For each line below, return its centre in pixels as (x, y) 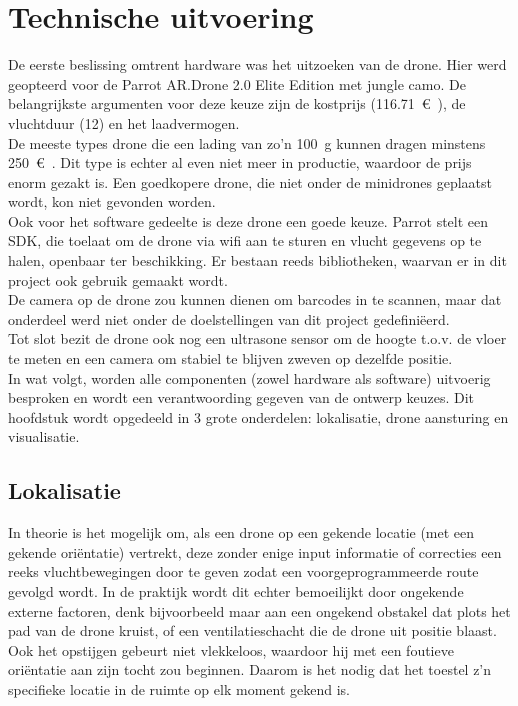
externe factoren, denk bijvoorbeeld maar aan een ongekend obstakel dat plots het (259, 610)
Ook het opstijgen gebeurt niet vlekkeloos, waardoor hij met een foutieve (231, 649)
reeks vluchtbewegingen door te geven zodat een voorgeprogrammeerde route (243, 571)
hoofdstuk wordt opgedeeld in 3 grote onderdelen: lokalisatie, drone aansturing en (258, 416)
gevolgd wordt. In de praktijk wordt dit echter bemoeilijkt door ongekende (236, 590)
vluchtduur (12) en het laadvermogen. (124, 122)
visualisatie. (44, 436)
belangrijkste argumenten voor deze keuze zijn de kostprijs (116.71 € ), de (237, 103)
